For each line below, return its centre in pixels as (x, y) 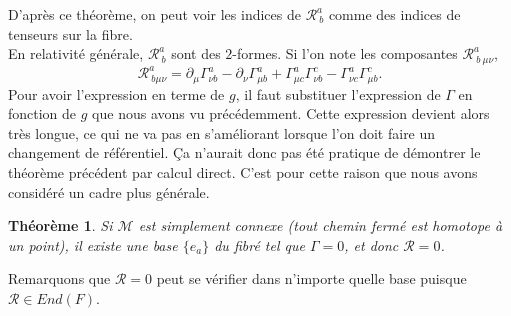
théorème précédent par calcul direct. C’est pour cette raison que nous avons (243, 171)
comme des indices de (394, 14)
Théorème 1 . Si (60, 225)
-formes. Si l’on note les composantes (345, 53)
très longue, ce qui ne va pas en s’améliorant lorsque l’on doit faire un (222, 132)
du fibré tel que (259, 244)
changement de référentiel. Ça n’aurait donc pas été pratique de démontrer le (244, 152)
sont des (196, 53)
